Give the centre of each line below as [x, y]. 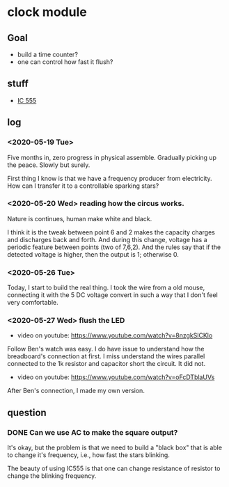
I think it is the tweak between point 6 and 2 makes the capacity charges [111, 232]
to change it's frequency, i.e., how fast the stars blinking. [89, 455]
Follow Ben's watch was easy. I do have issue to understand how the [106, 349]
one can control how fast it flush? [65, 62]
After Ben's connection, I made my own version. [76, 391]
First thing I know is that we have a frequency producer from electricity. [110, 178]
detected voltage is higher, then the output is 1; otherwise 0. [93, 254]
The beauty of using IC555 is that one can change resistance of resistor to [114, 469]
